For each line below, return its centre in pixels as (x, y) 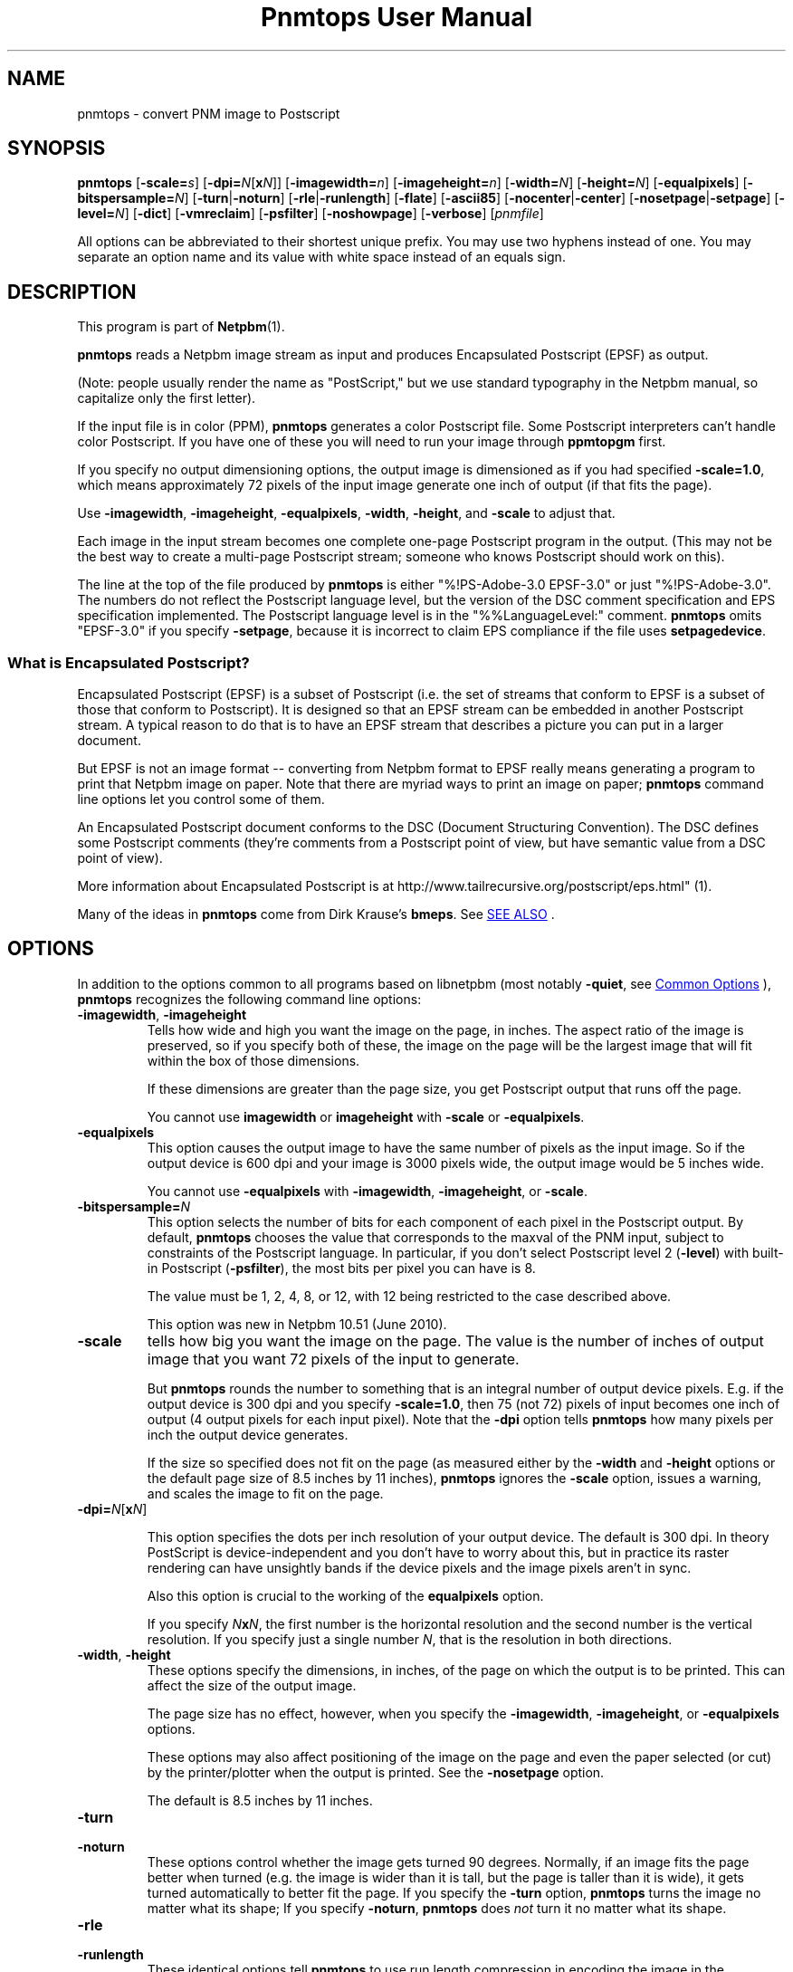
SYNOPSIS (57, 148)
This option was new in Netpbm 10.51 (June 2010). (297, 1324)
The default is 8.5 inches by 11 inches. (260, 1800)
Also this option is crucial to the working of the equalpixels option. (345, 1595)
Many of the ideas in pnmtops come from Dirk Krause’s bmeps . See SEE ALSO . (316, 914)
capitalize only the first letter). (167, 398)
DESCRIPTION (72, 292)
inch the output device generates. (248, 1434)
